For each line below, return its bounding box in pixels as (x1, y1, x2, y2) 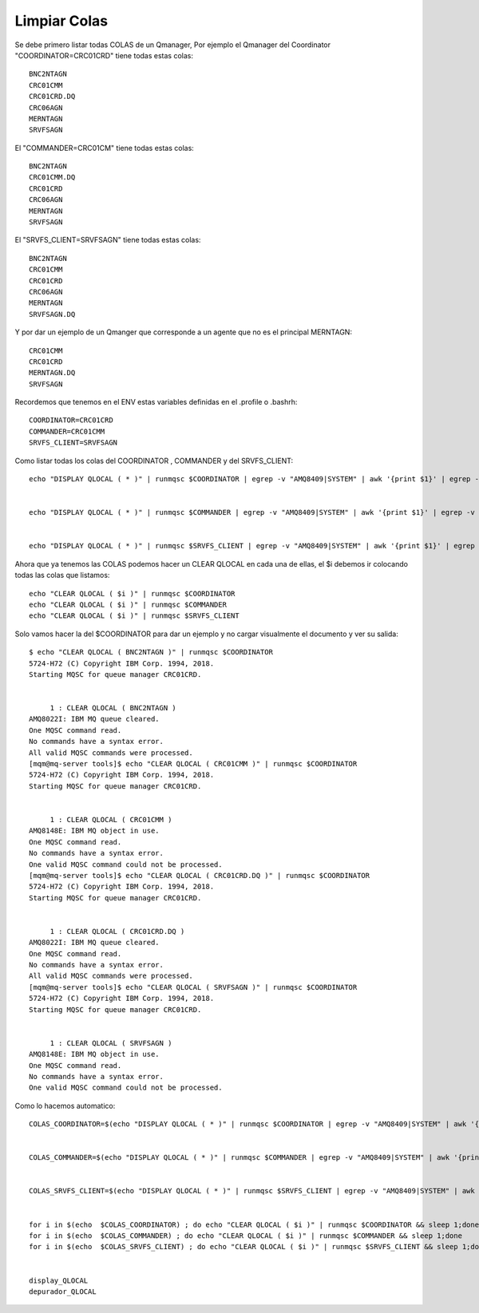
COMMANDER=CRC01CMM (29, 427, 105, 436)
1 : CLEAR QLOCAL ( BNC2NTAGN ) (49, 703, 177, 713)
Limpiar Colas (14, 12, 108, 30)
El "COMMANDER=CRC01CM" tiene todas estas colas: (14, 143, 195, 152)
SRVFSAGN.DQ (29, 310, 76, 318)
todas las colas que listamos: (14, 571, 110, 580)
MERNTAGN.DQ (29, 368, 76, 378)
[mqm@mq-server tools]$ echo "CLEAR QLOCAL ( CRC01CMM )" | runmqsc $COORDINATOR (29, 759, 358, 769)
